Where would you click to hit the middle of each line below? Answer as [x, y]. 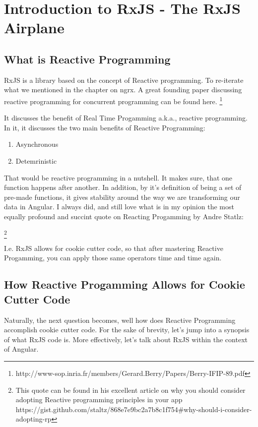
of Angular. [21, 349]
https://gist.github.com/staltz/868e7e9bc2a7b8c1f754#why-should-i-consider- [134, 409]
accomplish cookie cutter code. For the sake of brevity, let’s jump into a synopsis [127, 330]
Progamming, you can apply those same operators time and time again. [113, 258]
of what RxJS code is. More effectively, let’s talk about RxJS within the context [126, 339]
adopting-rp [33, 419]
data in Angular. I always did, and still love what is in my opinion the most [119, 207]
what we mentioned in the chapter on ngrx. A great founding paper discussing [123, 90]
